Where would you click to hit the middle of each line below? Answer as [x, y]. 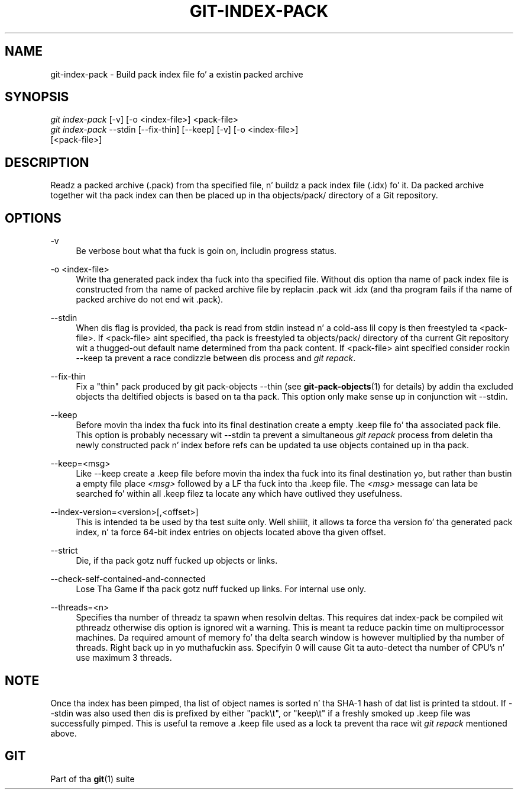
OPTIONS [33, 218]
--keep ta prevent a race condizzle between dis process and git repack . [216, 358]
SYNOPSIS [37, 97]
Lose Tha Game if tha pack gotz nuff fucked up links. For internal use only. [221, 589]
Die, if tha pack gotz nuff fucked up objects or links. [177, 561]
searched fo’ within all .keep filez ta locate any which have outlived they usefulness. [239, 494]
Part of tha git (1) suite [93, 779]
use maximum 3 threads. [124, 658]
